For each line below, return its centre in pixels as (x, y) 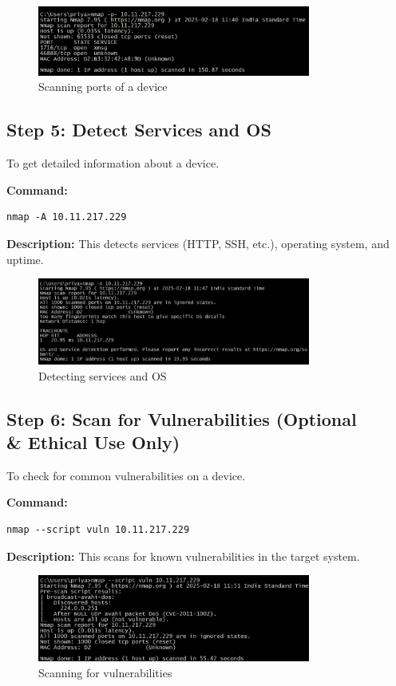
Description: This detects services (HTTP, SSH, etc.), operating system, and (198, 243)
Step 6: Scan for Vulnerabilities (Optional (182, 418)
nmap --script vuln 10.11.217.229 (98, 530)
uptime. (25, 259)
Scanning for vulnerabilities (105, 672)
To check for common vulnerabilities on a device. (126, 475)
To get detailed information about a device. (113, 163)
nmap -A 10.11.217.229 (67, 217)
